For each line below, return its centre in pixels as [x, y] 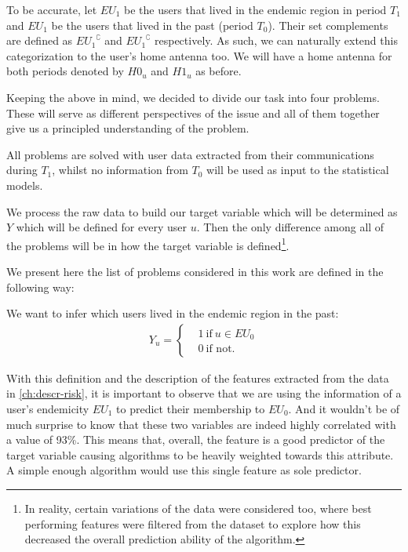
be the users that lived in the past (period [152, 25]
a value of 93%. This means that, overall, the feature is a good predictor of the [196, 439]
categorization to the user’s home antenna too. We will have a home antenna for [199, 55]
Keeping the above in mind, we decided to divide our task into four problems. [193, 97]
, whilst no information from [120, 170]
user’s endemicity [48, 408]
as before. [219, 71]
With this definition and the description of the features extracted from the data [198, 378]
